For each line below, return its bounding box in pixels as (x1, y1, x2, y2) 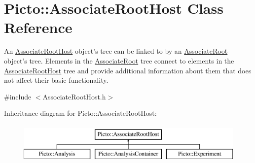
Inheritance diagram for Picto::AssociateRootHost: (4, 108, 157, 118)
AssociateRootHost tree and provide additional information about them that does (4, 65, 252, 75)
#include (4, 91, 32, 101)
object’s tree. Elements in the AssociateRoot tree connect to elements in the (4, 55, 234, 65)
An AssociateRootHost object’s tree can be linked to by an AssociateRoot (4, 46, 228, 56)
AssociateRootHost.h (42, 91, 106, 101)
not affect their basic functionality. (4, 75, 109, 85)
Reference (4, 17, 73, 37)
